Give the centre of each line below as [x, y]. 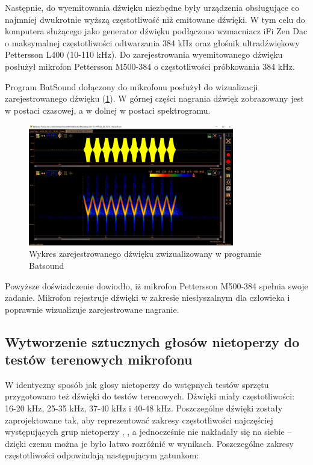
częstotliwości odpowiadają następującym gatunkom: [102, 455]
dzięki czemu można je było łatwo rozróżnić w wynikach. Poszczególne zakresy [149, 443]
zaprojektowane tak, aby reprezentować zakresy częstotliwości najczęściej [139, 420]
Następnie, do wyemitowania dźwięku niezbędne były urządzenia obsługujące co [152, 7]
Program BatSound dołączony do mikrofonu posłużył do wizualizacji [132, 86]
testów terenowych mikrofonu [99, 359]
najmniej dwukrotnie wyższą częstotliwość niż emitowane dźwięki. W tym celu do [155, 19]
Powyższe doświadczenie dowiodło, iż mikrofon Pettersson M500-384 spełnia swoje [156, 285]
